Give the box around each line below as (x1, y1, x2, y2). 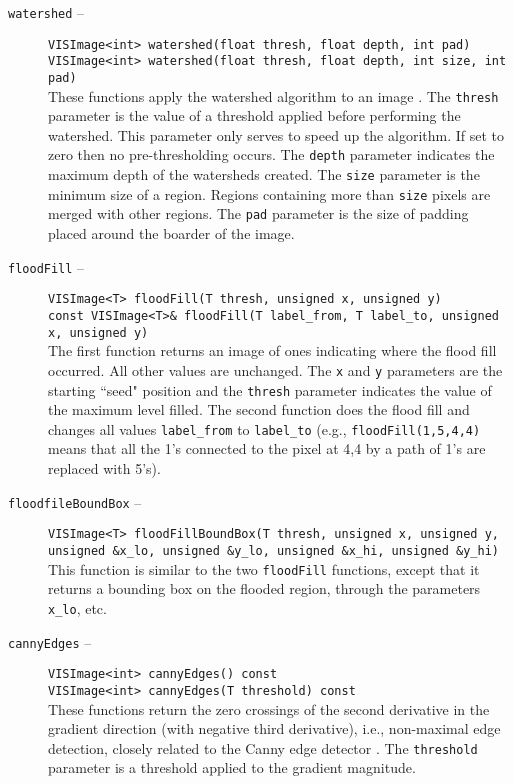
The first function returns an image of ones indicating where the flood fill (48, 340, 497, 361)
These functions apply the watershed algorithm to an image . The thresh (48, 85, 499, 106)
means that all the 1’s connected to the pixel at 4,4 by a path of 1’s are (48, 438, 486, 459)
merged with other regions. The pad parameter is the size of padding (48, 203, 469, 224)
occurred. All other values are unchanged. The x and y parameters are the (48, 359, 503, 380)
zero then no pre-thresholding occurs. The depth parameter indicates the (48, 144, 495, 165)
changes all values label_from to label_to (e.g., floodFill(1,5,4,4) (48, 418, 481, 439)
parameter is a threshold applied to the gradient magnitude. (48, 757, 416, 778)
